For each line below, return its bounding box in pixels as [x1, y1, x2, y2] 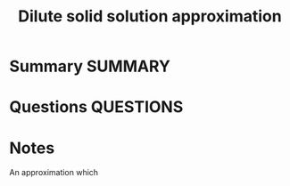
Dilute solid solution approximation [17, 6, 283, 27]
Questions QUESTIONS [9, 97, 184, 117]
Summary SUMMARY [9, 56, 171, 77]
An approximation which [9, 167, 99, 178]
